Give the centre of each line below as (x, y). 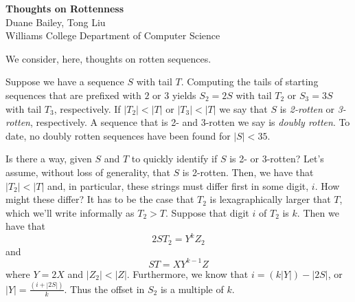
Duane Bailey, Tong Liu (56, 22)
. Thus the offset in (104, 289)
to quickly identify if (174, 159)
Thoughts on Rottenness (65, 8)
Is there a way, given (49, 159)
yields (184, 95)
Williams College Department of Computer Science (113, 35)
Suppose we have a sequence (65, 82)
